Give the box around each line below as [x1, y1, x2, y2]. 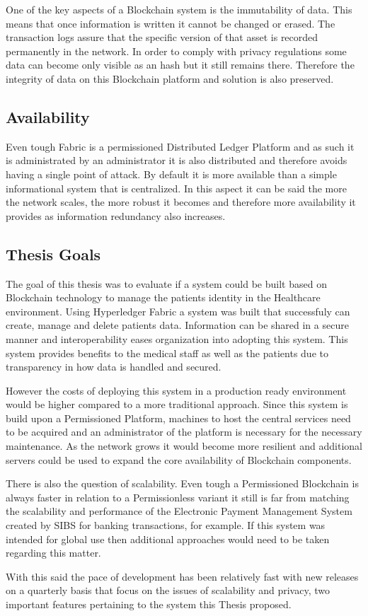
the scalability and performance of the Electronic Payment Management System [6, 504, 352, 518]
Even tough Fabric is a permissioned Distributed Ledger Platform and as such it [6, 139, 355, 153]
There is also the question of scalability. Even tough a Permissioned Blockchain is [6, 476, 359, 491]
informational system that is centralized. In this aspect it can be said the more [6, 180, 347, 195]
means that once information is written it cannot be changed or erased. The [6, 16, 335, 30]
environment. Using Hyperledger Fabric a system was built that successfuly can [6, 303, 350, 318]
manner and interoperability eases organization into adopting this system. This [6, 331, 348, 346]
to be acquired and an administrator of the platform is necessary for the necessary [6, 424, 362, 439]
